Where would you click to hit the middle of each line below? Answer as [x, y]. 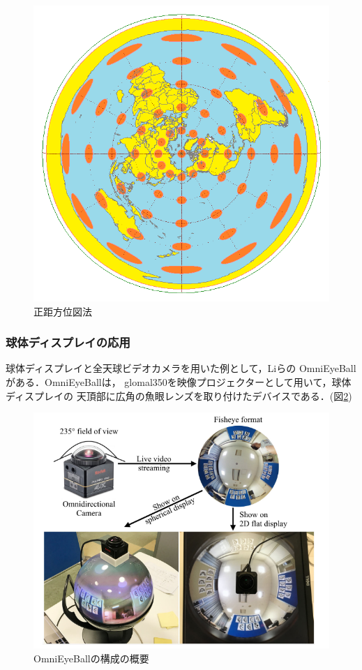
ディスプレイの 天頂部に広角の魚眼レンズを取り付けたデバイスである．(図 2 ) [179, 395]
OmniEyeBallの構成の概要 [91, 658]
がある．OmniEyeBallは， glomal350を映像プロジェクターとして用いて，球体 [179, 382]
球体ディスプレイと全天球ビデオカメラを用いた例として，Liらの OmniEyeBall [181, 368]
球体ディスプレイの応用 [68, 342]
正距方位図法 [63, 311]
